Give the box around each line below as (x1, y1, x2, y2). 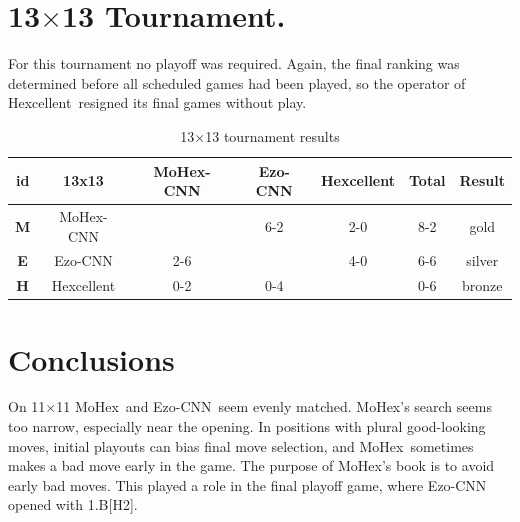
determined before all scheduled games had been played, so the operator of (8, 72, 466, 93)
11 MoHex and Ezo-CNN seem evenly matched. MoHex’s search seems (56, 396, 492, 417)
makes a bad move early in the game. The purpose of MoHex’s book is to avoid (8, 455, 495, 476)
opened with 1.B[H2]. (8, 494, 138, 515)
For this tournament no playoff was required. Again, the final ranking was (8, 53, 460, 74)
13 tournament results (205, 125, 340, 146)
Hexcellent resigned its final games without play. (8, 92, 307, 113)
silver (466, 250, 499, 271)
